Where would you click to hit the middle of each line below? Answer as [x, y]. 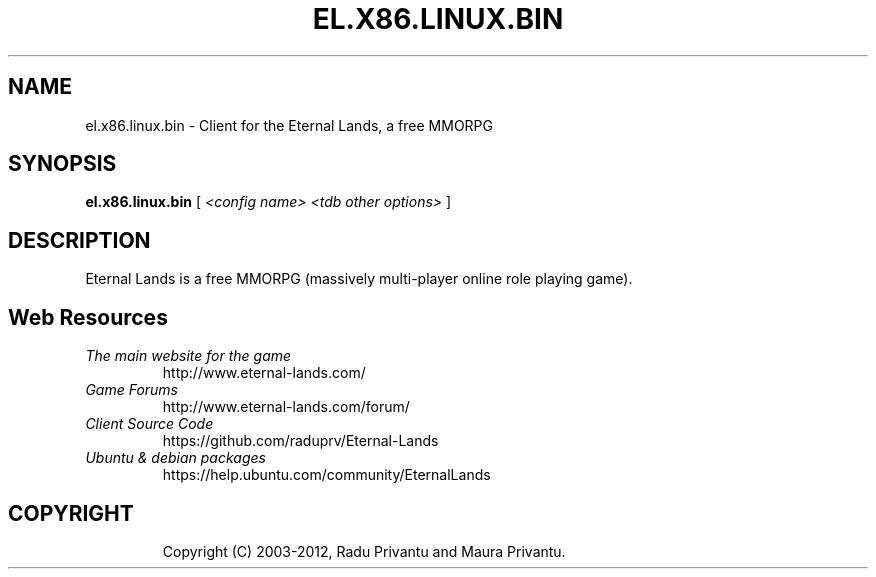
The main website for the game [188, 356]
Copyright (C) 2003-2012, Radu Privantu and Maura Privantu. [364, 551]
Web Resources [88, 317]
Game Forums [132, 390]
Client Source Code [149, 424]
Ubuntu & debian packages [175, 458]
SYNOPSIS [62, 164]
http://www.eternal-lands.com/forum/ [286, 407]
